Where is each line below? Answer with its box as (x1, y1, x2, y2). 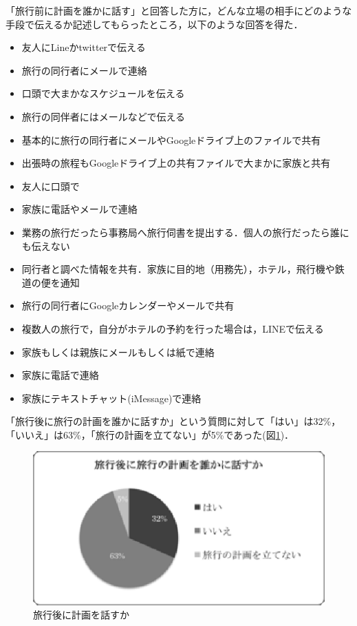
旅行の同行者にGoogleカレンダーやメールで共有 (21, 298, 235, 313)
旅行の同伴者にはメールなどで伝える (21, 109, 186, 123)
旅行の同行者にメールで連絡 (21, 63, 147, 77)
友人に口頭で (21, 178, 80, 193)
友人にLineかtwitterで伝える (21, 40, 146, 54)
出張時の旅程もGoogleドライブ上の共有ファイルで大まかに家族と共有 (21, 156, 331, 170)
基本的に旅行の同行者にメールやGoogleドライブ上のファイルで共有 (21, 132, 321, 147)
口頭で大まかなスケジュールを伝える (21, 86, 185, 101)
